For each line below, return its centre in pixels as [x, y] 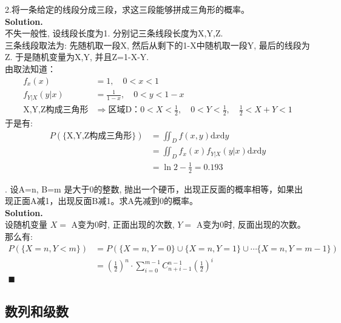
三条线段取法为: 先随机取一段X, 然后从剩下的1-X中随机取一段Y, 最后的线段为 [157, 45]
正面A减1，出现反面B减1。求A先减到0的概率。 [105, 201]
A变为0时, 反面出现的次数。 [251, 224]
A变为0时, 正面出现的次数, [123, 224]
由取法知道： [30, 68]
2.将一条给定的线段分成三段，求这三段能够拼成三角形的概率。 [127, 9]
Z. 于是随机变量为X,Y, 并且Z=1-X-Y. [77, 57]
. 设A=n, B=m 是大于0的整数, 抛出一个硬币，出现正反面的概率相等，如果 [150, 189]
